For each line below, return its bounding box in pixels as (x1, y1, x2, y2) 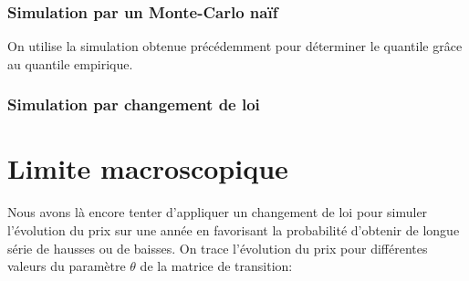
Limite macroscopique (7, 150, 288, 187)
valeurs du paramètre (7, 256, 126, 276)
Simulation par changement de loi (7, 93, 260, 116)
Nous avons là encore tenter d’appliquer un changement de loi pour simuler (7, 203, 428, 222)
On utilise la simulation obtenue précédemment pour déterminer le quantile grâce (7, 36, 463, 56)
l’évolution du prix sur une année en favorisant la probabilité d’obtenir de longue (7, 220, 460, 239)
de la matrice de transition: (140, 256, 293, 276)
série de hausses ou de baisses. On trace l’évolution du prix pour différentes (7, 238, 428, 257)
